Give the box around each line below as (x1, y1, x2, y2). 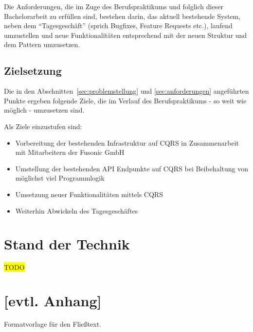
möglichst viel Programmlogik (15, 173, 105, 183)
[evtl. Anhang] (4, 291, 102, 311)
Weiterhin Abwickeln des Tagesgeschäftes (15, 205, 138, 216)
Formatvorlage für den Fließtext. (4, 318, 102, 329)
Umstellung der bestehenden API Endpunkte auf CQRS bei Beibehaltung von (15, 163, 248, 173)
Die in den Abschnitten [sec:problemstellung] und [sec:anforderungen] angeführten (4, 86, 249, 96)
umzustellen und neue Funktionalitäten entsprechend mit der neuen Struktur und (4, 30, 247, 40)
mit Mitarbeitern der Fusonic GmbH (15, 147, 125, 157)
